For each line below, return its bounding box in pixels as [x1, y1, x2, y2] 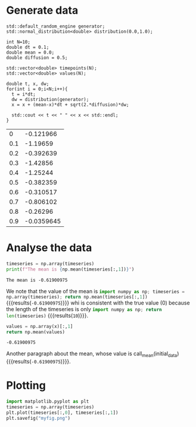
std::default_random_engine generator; [6, 23, 105, 29]
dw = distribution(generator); [11, 96, 89, 102]
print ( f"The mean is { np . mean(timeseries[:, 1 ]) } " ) [6, 266, 135, 272]
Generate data [6, 4, 79, 17]
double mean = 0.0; [6, 49, 55, 56]
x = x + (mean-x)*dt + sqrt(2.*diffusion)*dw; [11, 102, 129, 107]
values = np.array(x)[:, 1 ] [6, 323, 73, 329]
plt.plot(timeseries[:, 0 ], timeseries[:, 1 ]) [6, 410, 119, 416]
